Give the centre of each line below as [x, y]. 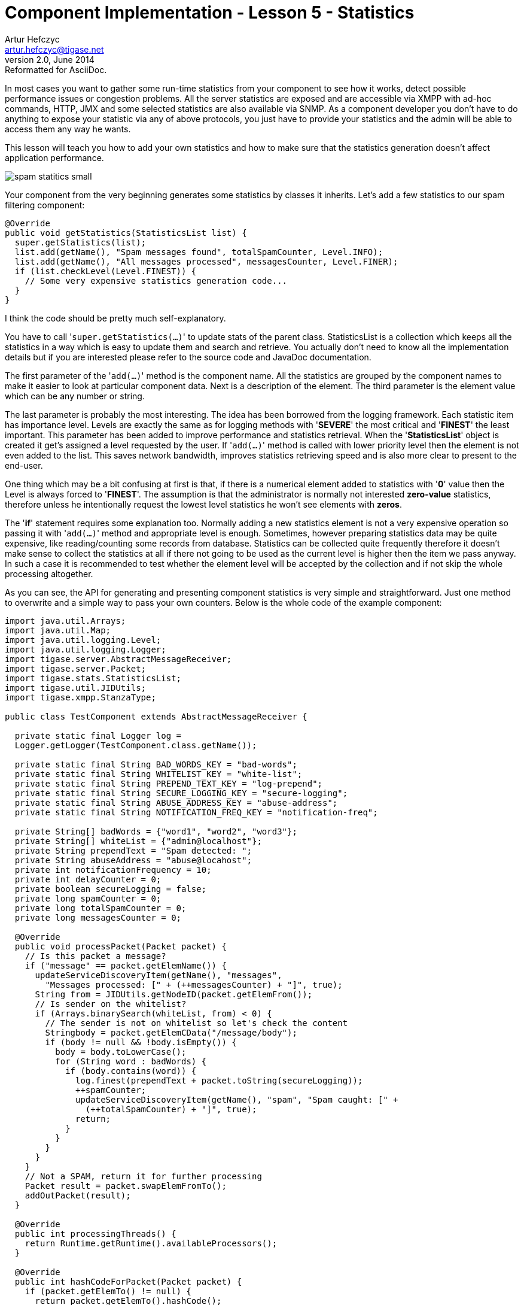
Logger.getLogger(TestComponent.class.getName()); [136, 745]
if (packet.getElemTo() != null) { [108, 1291]
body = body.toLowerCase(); [121, 1051]
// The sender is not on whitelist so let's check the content [196, 1023]
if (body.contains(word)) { [131, 1071]
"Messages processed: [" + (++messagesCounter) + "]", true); [194, 984]
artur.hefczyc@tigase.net [54, 49]
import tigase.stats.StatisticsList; [93, 678]
